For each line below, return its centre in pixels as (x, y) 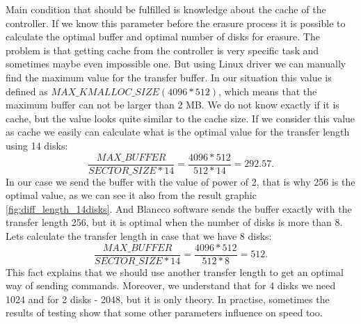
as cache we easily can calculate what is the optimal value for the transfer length (178, 132)
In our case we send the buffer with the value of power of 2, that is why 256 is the (180, 181)
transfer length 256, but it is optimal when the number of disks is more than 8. (174, 222)
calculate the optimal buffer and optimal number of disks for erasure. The (163, 37)
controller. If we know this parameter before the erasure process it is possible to (176, 23)
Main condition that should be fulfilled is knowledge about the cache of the (166, 9)
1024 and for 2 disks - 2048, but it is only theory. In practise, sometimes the (168, 299)
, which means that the (268, 91)
